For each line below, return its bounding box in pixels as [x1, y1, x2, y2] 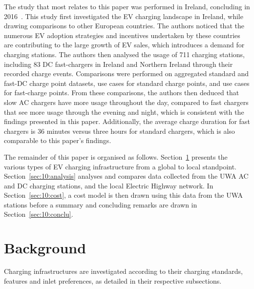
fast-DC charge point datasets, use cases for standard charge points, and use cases [4, 78, 250, 88]
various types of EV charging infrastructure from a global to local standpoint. [4, 161, 237, 171]
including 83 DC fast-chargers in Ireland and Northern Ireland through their [4, 59, 233, 69]
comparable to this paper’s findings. [4, 135, 111, 145]
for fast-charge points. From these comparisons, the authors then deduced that [4, 87, 239, 98]
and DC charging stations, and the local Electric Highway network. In [4, 180, 213, 190]
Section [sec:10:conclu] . [4, 209, 73, 219]
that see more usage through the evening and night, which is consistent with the [4, 106, 244, 117]
